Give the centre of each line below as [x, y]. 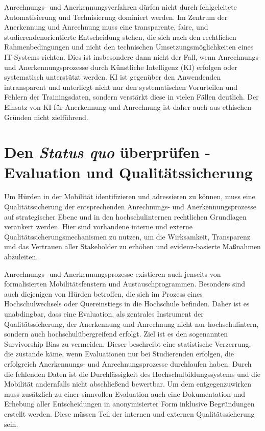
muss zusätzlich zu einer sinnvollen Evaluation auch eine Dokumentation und [125, 393]
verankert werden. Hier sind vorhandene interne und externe [99, 226]
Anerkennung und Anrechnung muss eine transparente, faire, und [106, 27]
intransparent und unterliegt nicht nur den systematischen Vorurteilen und [121, 87]
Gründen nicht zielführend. [46, 117]
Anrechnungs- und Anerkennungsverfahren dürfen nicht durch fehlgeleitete [121, 7]
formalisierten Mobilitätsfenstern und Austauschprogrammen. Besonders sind [125, 284]
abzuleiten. [21, 256]
